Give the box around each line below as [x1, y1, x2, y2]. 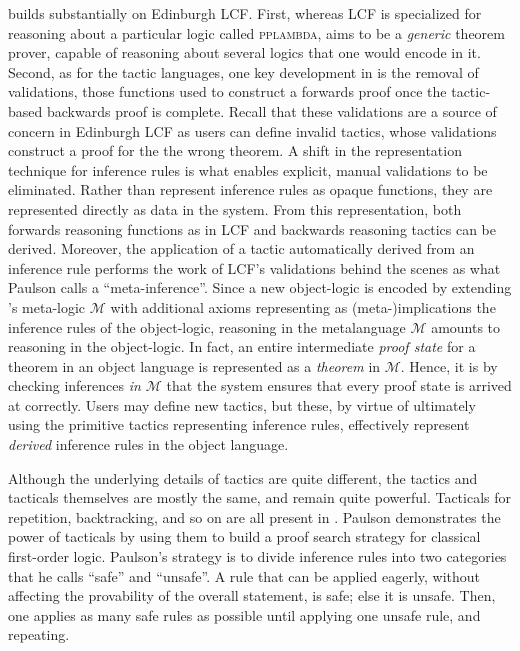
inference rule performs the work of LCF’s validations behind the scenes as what [8, 257, 501, 278]
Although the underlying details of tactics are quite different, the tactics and [8, 467, 478, 488]
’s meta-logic [8, 296, 86, 317]
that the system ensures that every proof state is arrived [166, 375, 512, 396]
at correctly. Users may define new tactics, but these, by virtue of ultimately [8, 394, 476, 415]
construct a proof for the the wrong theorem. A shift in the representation [8, 140, 462, 161]
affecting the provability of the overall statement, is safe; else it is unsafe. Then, [8, 585, 496, 606]
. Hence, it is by [400, 355, 498, 376]
